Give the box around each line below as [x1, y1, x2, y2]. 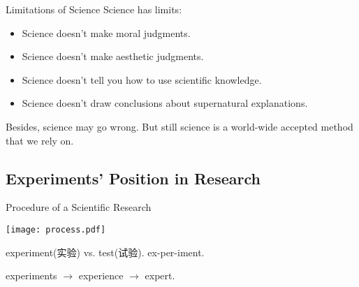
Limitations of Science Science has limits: [6, 2, 182, 16]
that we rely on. [6, 133, 74, 147]
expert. [145, 268, 175, 283]
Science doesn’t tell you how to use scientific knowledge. [22, 72, 262, 87]
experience [78, 268, 124, 283]
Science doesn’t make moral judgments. [22, 25, 191, 40]
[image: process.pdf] [6, 224, 106, 235]
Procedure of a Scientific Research [6, 200, 152, 214]
